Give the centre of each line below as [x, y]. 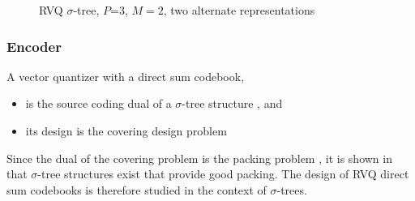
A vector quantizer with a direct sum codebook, [126, 76]
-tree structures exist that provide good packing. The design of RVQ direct [223, 174]
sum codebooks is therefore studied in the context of [137, 189]
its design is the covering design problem [126, 130]
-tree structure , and [232, 103]
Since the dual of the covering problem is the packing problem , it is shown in [199, 158]
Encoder [34, 46]
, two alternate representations [239, 10]
